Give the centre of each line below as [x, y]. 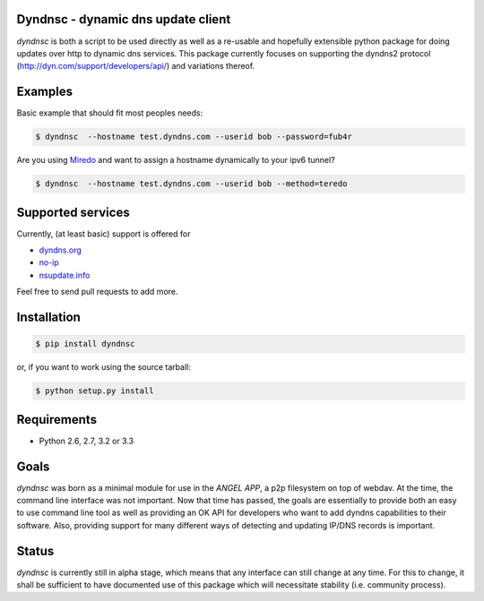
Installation [48, 318]
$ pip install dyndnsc [85, 344]
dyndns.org [60, 250]
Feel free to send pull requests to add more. [97, 292]
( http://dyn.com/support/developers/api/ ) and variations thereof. [136, 66]
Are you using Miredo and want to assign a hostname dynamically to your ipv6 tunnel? [176, 160]
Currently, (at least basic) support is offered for [104, 234]
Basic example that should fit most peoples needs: [110, 113]
